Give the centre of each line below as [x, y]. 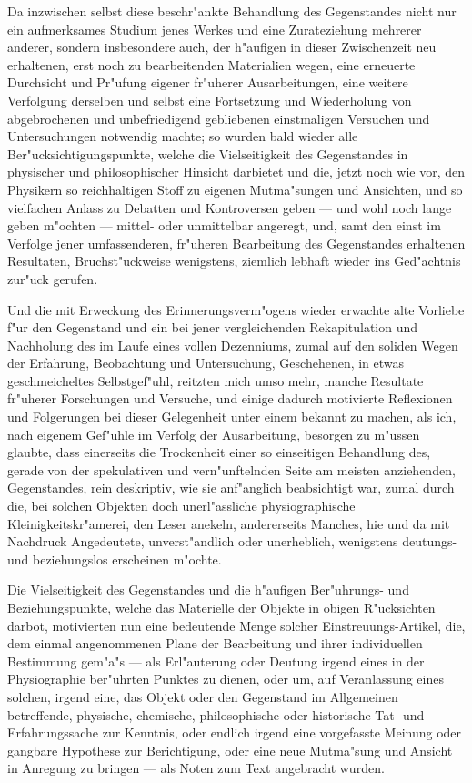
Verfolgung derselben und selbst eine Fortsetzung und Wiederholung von [210, 100]
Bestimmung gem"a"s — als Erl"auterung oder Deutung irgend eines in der [216, 661]
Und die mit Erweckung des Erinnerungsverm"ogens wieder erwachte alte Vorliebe [236, 309]
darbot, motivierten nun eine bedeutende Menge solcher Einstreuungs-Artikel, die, [236, 625]
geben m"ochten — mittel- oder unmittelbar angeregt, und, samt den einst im [224, 225]
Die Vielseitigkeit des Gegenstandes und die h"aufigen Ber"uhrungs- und [208, 590]
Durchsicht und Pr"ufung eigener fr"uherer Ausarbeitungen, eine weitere [208, 82]
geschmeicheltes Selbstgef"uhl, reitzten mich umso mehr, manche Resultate [216, 380]
